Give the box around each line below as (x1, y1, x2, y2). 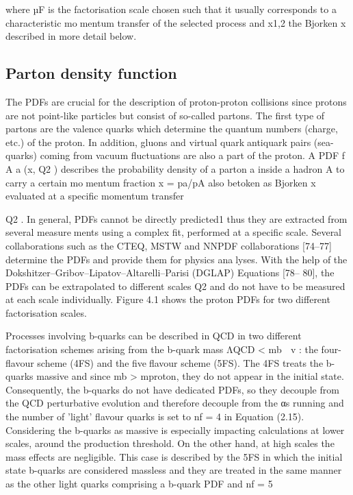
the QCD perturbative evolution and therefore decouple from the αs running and (5, 396, 344, 410)
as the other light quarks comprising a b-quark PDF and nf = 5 (5, 476, 273, 491)
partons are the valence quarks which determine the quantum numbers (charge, (5, 121, 338, 136)
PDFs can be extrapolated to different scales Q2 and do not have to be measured (5, 278, 345, 293)
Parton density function (5, 62, 177, 84)
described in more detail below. (5, 29, 137, 43)
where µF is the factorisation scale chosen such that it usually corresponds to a (5, 2, 337, 16)
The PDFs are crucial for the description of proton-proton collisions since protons (5, 94, 347, 108)
